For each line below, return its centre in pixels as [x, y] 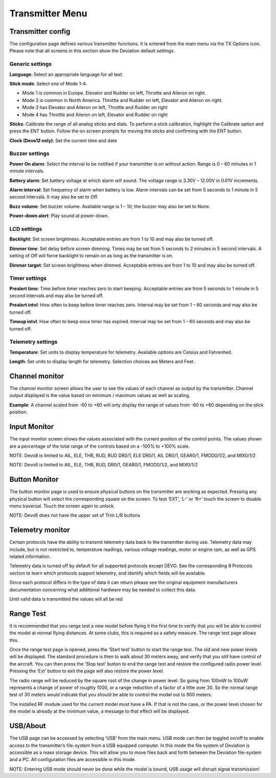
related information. [30, 557]
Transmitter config [40, 31]
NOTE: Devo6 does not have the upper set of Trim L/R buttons [75, 515]
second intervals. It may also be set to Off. [54, 197]
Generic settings [31, 64]
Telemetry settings [33, 342]
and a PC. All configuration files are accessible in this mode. [73, 760]
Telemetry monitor [40, 530]
